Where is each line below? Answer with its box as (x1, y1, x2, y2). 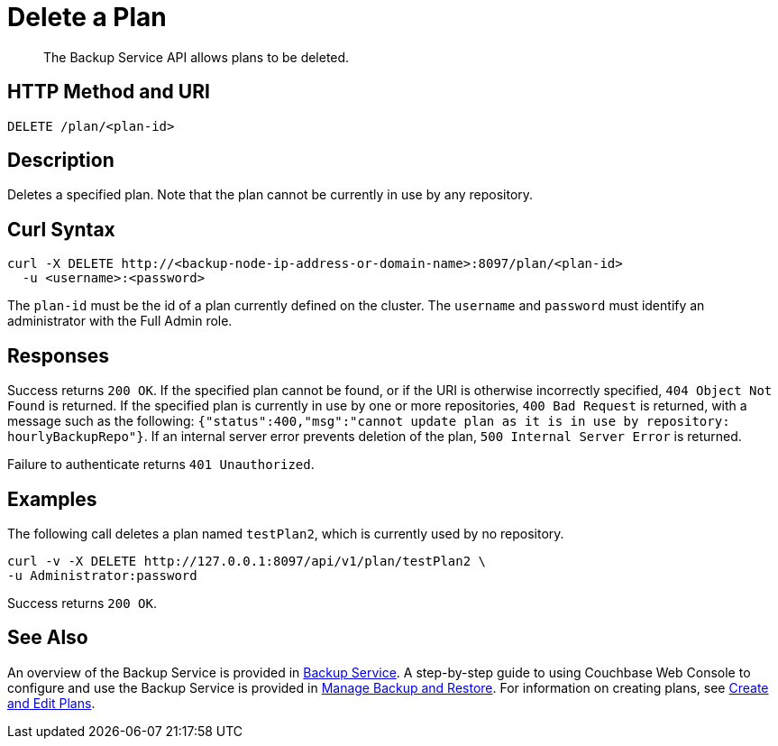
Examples (7, 487, 97, 511)
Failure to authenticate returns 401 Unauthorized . (7, 456, 315, 473)
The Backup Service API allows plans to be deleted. (43, 49, 350, 65)
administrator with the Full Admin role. (7, 313, 233, 329)
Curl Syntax (7, 217, 115, 241)
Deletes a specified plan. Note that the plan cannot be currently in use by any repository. (7, 187, 534, 203)
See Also (7, 626, 88, 649)
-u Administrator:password (7, 567, 197, 583)
